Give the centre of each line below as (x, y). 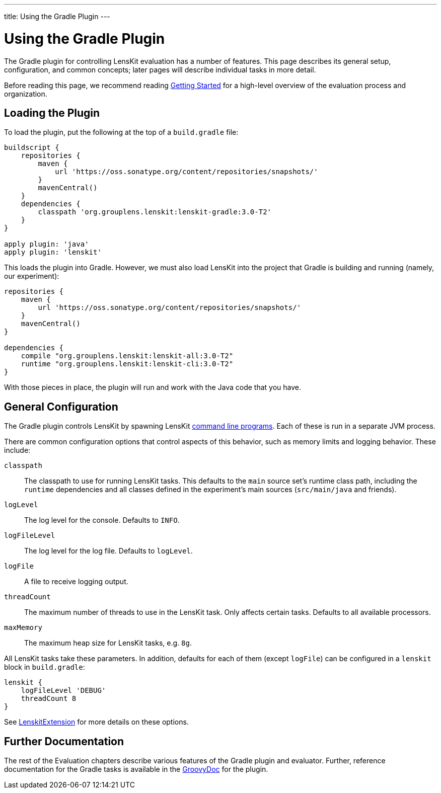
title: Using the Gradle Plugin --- (57, 16)
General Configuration (61, 407)
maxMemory (23, 628)
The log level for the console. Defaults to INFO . (102, 520)
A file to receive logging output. (76, 582)
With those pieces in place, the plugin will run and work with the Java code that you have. (153, 387)
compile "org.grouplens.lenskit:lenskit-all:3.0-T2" (127, 356)
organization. (26, 94)
